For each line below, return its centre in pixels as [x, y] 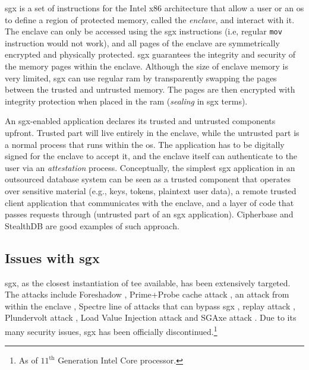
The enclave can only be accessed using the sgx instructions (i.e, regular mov [144, 31]
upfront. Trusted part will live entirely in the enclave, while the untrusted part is [152, 132]
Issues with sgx [52, 257]
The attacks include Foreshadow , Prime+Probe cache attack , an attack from [147, 294]
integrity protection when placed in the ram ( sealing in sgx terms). [126, 101]
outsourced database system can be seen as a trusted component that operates [148, 179]
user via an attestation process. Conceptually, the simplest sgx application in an [150, 167]
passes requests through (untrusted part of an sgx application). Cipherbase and [149, 214]
